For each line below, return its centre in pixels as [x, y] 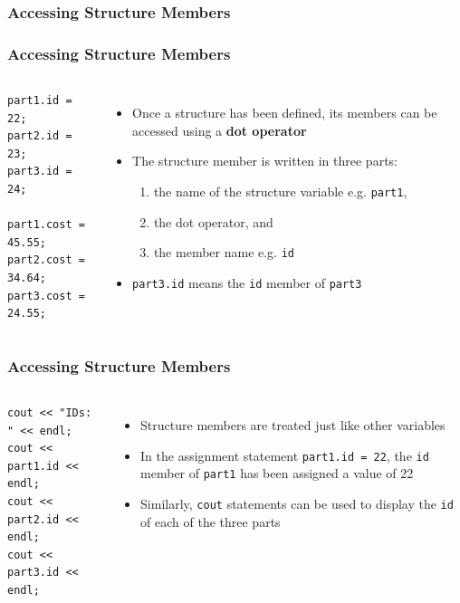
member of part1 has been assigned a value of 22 [277, 473]
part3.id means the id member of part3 [247, 282]
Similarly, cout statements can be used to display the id [297, 503]
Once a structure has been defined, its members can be [285, 113]
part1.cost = [46, 225]
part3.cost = [46, 296]
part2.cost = [46, 260]
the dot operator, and [213, 221]
